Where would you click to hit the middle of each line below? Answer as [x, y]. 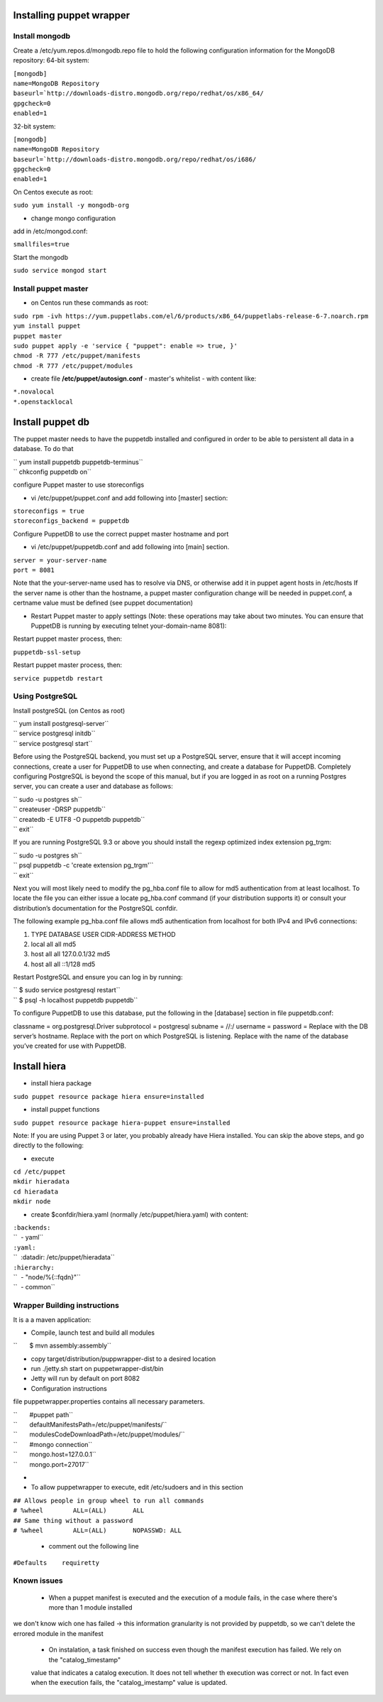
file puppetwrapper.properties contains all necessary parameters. [109, 1402]
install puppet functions [65, 1110]
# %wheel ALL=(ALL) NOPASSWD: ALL [98, 1530]
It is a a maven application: [52, 1319]
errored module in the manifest [59, 1633]
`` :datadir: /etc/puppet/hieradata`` [64, 1257]
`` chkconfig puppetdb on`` [52, 472]
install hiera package [61, 1083]
